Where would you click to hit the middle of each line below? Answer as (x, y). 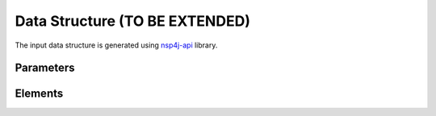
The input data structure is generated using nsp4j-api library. (116, 45)
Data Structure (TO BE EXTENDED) (132, 21)
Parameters (45, 68)
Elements (39, 94)
